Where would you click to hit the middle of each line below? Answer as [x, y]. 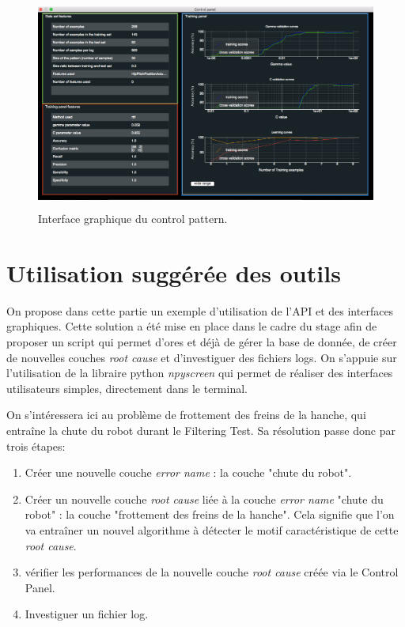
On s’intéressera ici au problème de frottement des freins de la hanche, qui [186, 415]
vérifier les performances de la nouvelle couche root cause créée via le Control [212, 572]
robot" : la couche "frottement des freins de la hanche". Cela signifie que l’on [210, 514]
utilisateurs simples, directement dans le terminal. [127, 388]
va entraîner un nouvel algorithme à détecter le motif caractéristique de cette [212, 530]
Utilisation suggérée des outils [174, 272]
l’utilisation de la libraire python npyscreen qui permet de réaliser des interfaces [200, 373]
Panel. [40, 587]
